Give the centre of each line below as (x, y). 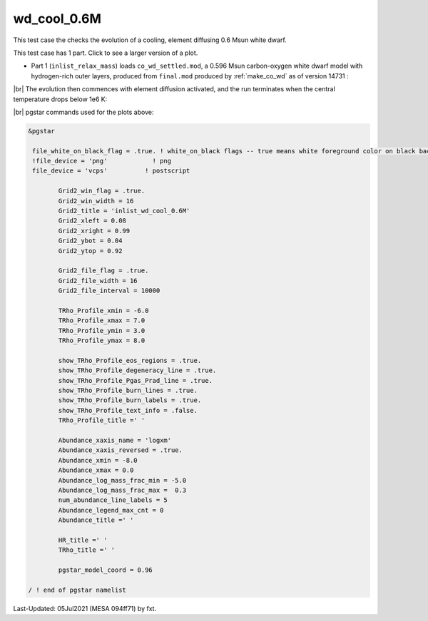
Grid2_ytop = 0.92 (90, 251)
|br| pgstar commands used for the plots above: (83, 112)
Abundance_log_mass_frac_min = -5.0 (122, 480)
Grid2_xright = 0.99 (94, 231)
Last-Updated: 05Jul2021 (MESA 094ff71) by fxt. (85, 608)
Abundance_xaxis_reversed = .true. (121, 450)
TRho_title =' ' (87, 550)
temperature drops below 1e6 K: (60, 99)
